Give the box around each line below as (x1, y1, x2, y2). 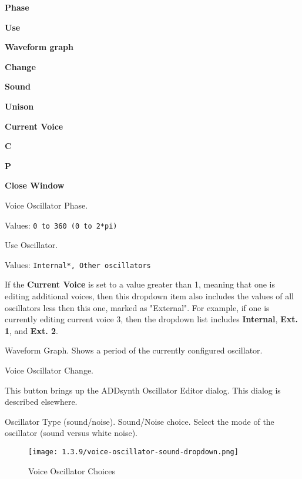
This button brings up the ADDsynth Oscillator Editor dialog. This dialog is (5, 384, 281, 396)
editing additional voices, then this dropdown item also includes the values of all (5, 290, 294, 302)
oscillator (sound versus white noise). (5, 427, 138, 439)
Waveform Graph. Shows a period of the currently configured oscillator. (5, 344, 263, 356)
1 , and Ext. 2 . (5, 324, 58, 336)
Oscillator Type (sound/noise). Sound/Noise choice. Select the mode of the (5, 415, 274, 427)
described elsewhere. (5, 395, 78, 408)
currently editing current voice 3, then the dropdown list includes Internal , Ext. (5, 313, 298, 325)
